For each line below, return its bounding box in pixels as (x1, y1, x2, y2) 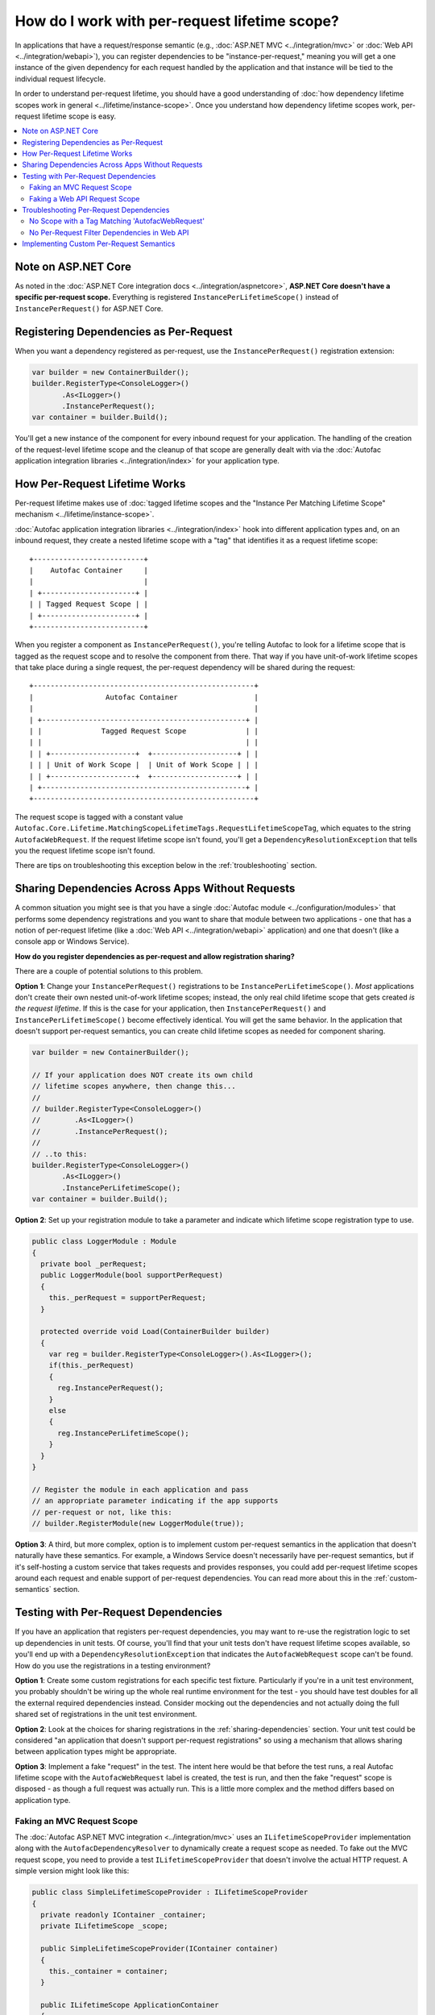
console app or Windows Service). (14, 937, 130, 946)
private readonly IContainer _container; (40, 1910, 207, 1919)
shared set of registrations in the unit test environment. (14, 1710, 197, 1719)
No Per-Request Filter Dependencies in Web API (29, 227, 189, 237)
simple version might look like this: (14, 1866, 130, 1876)
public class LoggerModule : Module (31, 1237, 177, 1246)
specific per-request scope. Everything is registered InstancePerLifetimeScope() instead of (14, 293, 339, 302)
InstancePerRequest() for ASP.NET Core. (14, 303, 164, 314)
